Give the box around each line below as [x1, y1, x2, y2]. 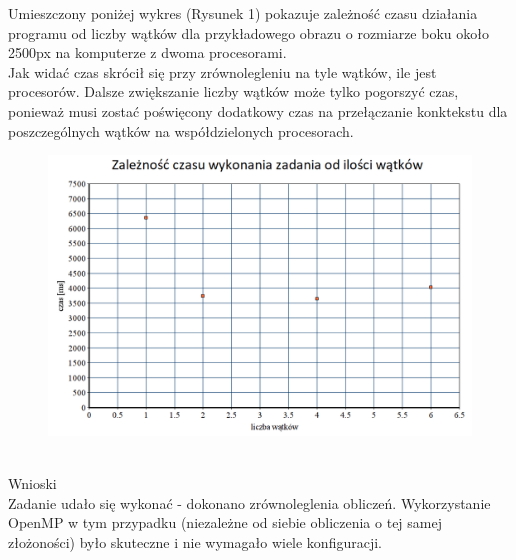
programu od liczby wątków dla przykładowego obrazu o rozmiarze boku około [8, 22, 489, 43]
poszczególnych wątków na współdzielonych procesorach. [8, 120, 354, 141]
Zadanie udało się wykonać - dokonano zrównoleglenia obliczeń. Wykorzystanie [8, 492, 491, 513]
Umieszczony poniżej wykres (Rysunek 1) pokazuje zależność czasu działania [8, 3, 478, 23]
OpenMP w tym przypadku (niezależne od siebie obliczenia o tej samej [8, 512, 442, 533]
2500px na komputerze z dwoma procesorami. [8, 42, 287, 63]
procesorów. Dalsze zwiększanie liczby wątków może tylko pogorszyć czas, [8, 81, 459, 102]
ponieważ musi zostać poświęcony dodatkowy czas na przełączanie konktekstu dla [8, 100, 508, 121]
